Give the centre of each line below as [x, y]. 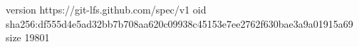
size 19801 [28, 37]
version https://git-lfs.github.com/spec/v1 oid [106, 9]
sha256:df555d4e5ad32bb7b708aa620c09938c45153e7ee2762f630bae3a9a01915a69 [179, 23]
